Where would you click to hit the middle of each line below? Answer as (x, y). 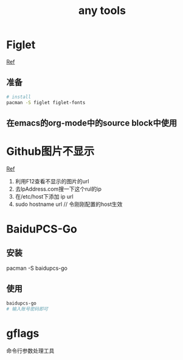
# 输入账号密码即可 (27, 309)
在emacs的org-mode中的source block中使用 (92, 123)
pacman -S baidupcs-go (37, 268)
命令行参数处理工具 (30, 351)
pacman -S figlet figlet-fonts (46, 102)
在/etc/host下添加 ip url (44, 196)
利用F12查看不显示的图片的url (52, 181)
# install (19, 97)
